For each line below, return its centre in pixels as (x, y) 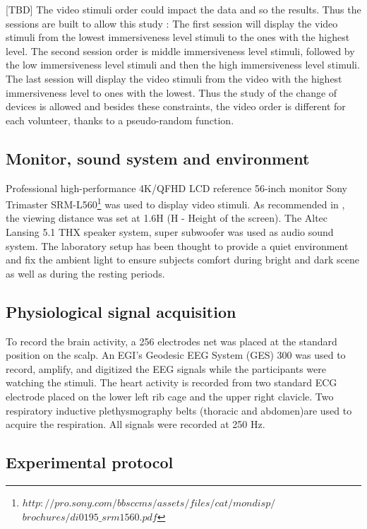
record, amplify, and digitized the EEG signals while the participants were (166, 368)
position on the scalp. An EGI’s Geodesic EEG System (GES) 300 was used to (176, 355)
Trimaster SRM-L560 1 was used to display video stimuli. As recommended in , (175, 203)
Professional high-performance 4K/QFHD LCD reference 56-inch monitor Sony (176, 188)
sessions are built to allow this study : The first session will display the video (172, 23)
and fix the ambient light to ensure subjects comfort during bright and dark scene (183, 260)
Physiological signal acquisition (121, 311)
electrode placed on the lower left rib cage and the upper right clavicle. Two (170, 396)
